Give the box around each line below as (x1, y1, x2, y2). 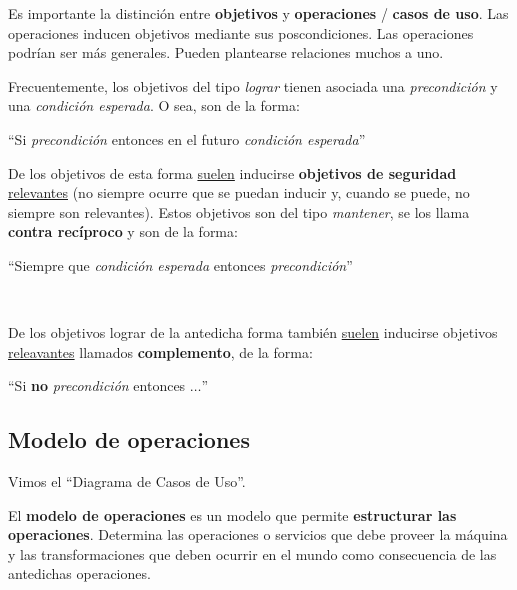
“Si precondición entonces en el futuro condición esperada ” (8, 128, 366, 149)
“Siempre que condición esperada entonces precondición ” (8, 254, 353, 275)
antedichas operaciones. (8, 563, 151, 584)
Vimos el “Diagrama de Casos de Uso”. (8, 471, 246, 492)
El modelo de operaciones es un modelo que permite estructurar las (8, 504, 457, 525)
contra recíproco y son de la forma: (8, 221, 238, 242)
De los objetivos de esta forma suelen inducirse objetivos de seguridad (8, 162, 457, 183)
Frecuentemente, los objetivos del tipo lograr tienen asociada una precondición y (8, 75, 498, 96)
